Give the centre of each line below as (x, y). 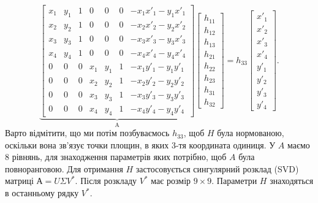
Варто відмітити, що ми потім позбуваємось (87, 133)
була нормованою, (251, 133)
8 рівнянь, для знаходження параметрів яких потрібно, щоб (116, 157)
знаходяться (292, 181)
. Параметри (234, 181)
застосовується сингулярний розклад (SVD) (217, 168)
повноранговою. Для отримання (64, 168)
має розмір (171, 181)
